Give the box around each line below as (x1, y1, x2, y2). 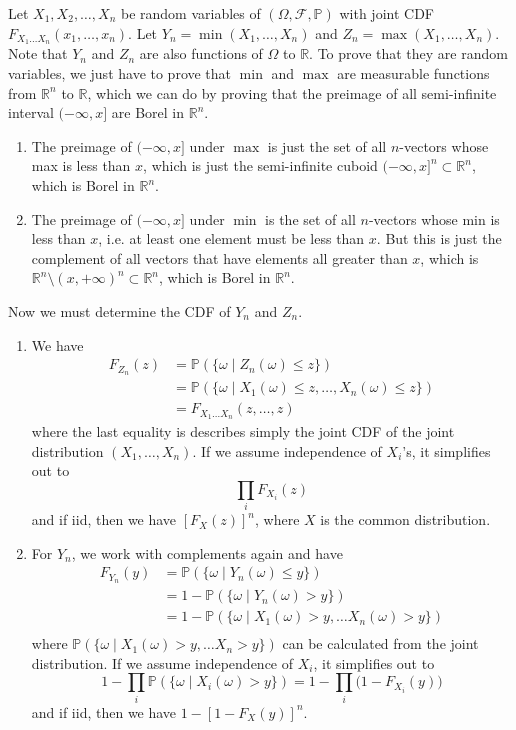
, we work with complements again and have (71, 542, 343, 563)
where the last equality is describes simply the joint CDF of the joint (31, 420, 455, 441)
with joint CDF (339, 3, 434, 23)
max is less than (31, 155, 131, 176)
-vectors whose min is (368, 208, 500, 229)
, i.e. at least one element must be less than (98, 228, 365, 249)
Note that (8, 43, 68, 64)
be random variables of (120, 3, 261, 23)
